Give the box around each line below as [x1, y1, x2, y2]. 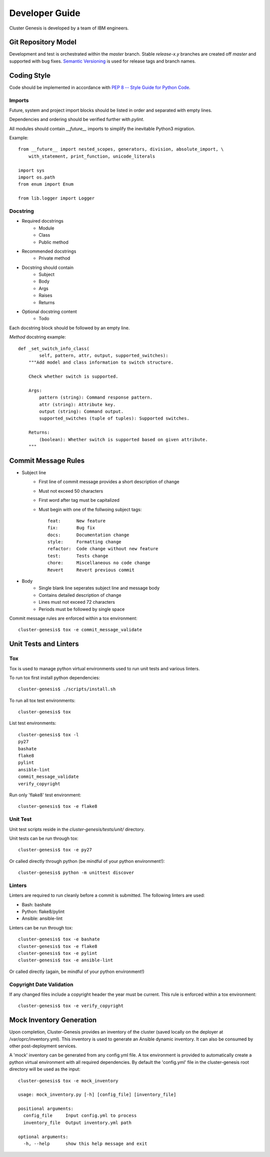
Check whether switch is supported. [28, 374, 118, 380]
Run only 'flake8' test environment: [9, 792, 81, 798]
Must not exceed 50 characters [38, 488, 103, 494]
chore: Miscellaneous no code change [47, 560, 150, 566]
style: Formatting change [47, 539, 122, 545]
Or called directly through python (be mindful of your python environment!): [9, 858, 165, 864]
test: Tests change [47, 553, 108, 559]
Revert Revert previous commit [47, 567, 135, 573]
